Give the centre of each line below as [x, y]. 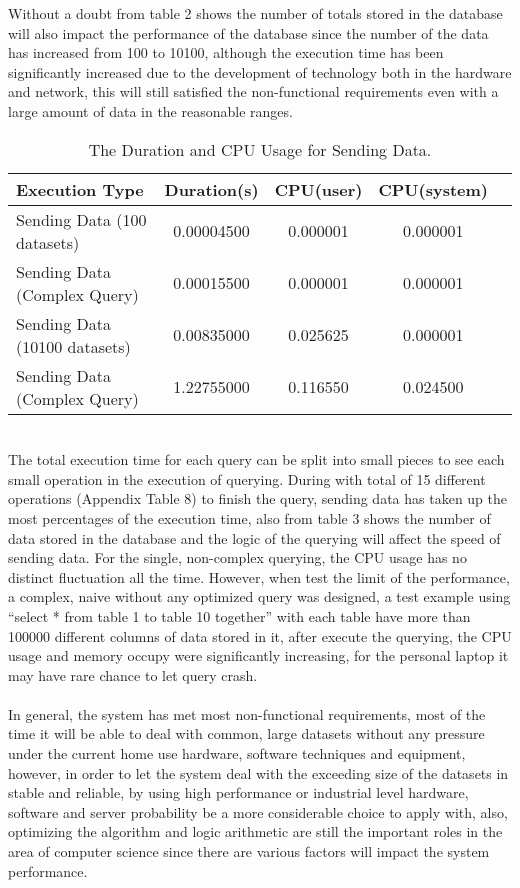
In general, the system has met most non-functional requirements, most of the [247, 713]
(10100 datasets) [73, 346]
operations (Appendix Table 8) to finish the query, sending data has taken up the [257, 498]
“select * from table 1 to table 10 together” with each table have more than [239, 615]
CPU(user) [318, 189]
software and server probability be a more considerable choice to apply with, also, [258, 811]
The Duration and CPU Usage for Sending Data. [260, 149]
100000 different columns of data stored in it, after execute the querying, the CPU [260, 635]
